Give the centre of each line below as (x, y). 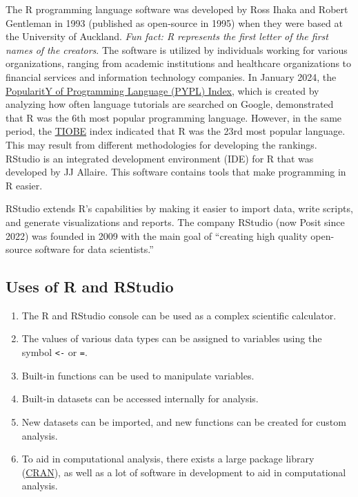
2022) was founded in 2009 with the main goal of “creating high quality (157, 235)
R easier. (24, 185)
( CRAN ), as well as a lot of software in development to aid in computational (184, 472)
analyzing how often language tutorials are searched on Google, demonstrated (170, 104)
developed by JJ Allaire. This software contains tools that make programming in (176, 172)
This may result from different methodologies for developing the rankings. (161, 144)
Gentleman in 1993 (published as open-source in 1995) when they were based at (174, 22)
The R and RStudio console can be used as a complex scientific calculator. (179, 315)
